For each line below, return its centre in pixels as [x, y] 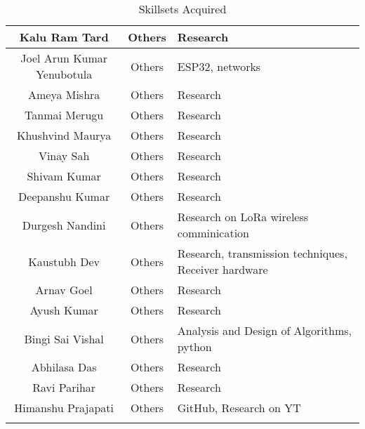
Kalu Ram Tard [64, 37]
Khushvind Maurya [64, 135]
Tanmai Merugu [64, 115]
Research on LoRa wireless [243, 217]
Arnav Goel [64, 290]
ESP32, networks [219, 66]
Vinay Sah [64, 156]
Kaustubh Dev [64, 261]
